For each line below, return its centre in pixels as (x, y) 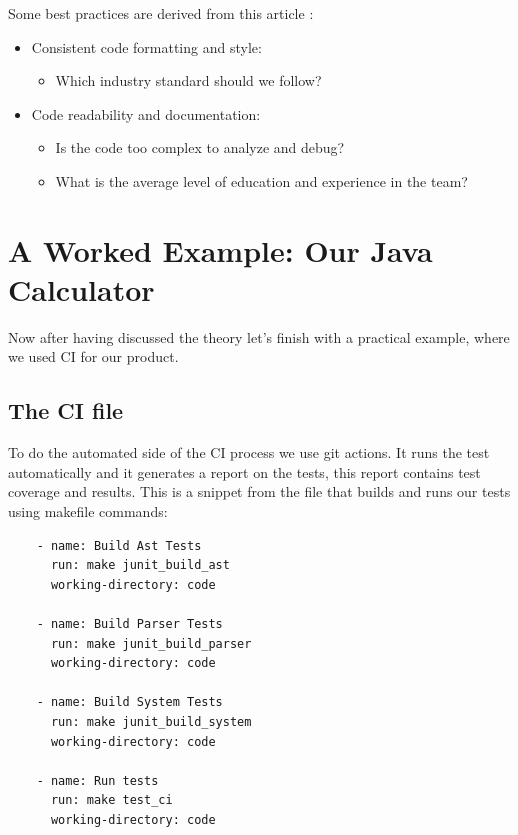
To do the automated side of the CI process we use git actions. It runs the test (249, 452)
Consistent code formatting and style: (146, 46)
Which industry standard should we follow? (188, 80)
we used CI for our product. (93, 356)
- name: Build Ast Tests (119, 545)
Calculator (81, 288)
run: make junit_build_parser (151, 643)
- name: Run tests (97, 780)
